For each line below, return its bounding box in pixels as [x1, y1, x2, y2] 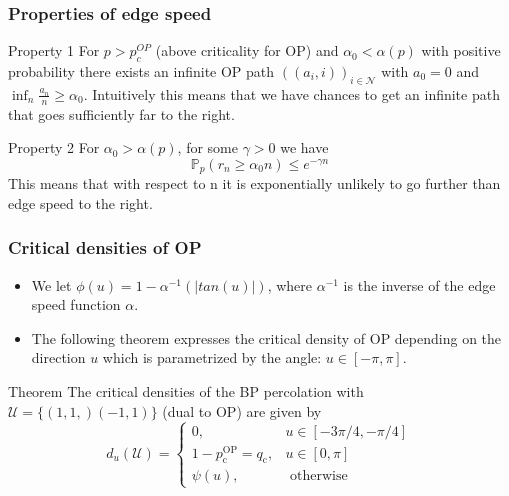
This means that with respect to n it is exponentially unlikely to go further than [8, 173, 501, 194]
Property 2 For [8, 137, 100, 158]
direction [31, 347, 86, 368]
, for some [177, 137, 238, 158]
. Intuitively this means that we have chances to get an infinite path [83, 83, 500, 104]
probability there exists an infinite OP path [8, 61, 275, 82]
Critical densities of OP [8, 235, 202, 260]
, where [267, 274, 313, 295]
